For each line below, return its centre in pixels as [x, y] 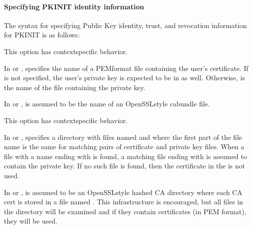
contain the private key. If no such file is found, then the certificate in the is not [125, 166]
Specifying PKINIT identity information [74, 6]
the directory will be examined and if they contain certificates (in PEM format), [125, 211]
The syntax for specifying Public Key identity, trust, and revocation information [126, 25]
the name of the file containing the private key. [75, 87]
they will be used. [31, 221]
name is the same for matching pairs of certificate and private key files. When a [124, 147]
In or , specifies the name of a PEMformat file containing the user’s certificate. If [126, 68]
